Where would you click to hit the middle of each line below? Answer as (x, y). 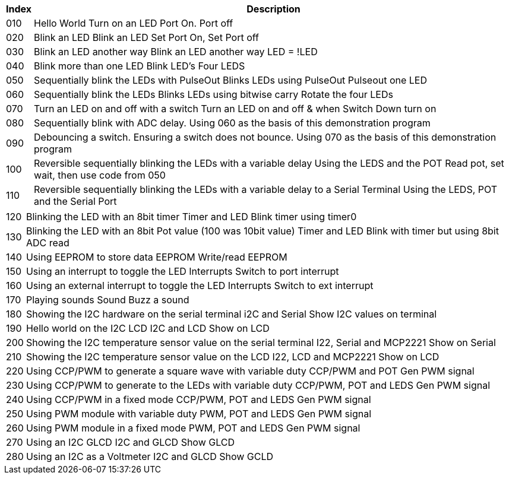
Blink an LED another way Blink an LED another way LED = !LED (176, 52)
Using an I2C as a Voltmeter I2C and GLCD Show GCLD (150, 456)
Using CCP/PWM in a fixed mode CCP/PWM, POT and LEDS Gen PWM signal (198, 399)
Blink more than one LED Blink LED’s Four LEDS (140, 66)
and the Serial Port (75, 201)
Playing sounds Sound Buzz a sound (108, 300)
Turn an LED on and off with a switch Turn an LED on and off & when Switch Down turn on (235, 109)
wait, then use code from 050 (100, 175)
